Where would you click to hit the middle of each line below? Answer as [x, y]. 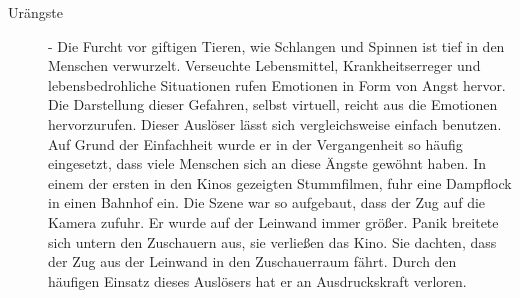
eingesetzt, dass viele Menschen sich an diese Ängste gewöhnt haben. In [267, 163]
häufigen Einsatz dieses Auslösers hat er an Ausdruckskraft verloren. [257, 280]
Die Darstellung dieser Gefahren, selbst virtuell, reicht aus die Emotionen [273, 104]
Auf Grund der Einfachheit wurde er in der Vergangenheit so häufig [255, 143]
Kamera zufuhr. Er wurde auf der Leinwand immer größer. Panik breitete [273, 221]
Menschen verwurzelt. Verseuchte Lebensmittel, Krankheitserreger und [264, 65]
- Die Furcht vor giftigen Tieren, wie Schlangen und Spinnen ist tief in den [276, 45]
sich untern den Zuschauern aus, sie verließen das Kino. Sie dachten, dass [272, 241]
